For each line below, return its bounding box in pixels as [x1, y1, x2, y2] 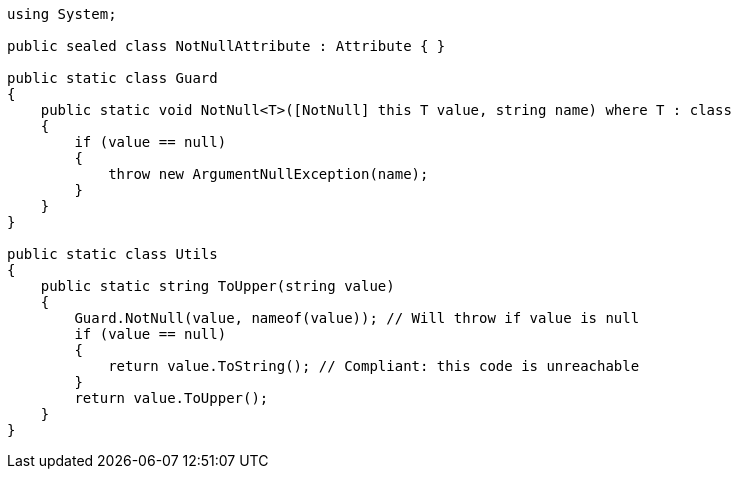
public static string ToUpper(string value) [40, 278, 395, 294]
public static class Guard [7, 70, 218, 86]
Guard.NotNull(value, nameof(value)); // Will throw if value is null [74, 310, 640, 326]
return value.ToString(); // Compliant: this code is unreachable [108, 358, 640, 374]
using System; [7, 6, 117, 22]
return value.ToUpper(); [74, 390, 269, 406]
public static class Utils [7, 246, 218, 262]
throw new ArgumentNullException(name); [108, 166, 429, 182]
